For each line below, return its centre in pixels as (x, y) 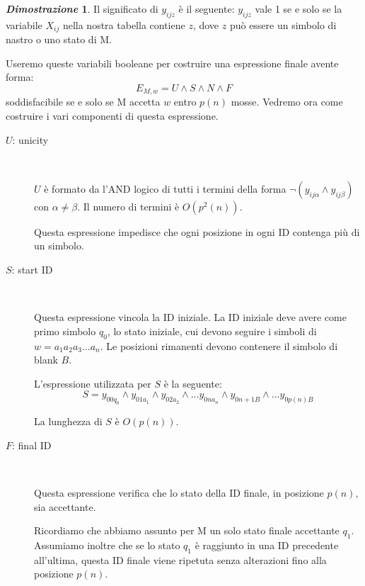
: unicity (30, 139)
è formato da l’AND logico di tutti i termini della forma (165, 188)
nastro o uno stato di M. (59, 39)
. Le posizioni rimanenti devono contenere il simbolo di (219, 345)
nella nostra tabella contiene (124, 24)
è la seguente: (193, 383)
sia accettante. (65, 506)
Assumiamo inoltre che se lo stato (107, 545)
